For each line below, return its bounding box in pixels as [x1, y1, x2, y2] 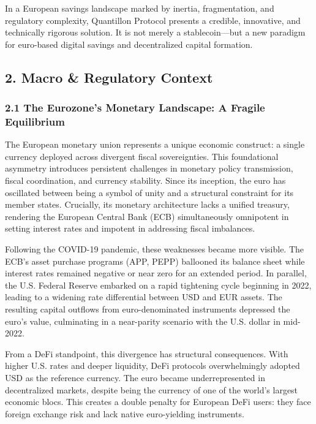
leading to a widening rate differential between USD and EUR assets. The [5, 290, 282, 303]
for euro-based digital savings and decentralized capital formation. [5, 37, 253, 50]
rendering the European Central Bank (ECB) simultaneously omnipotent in [5, 210, 289, 222]
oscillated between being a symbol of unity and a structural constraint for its [5, 186, 294, 199]
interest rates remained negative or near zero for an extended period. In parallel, [5, 267, 307, 279]
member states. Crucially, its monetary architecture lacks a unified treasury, [5, 198, 290, 211]
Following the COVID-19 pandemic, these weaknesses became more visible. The [5, 243, 304, 256]
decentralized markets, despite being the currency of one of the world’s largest [5, 383, 298, 396]
